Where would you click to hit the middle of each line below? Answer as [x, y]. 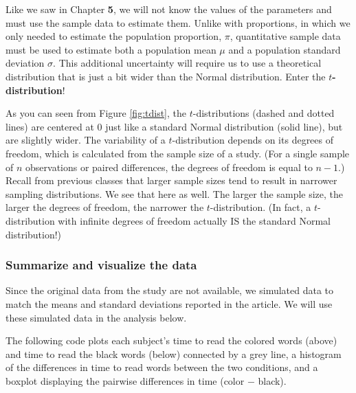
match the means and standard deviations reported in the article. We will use [169, 303]
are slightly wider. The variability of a [86, 140]
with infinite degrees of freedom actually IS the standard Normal [194, 220]
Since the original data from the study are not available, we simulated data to [170, 290]
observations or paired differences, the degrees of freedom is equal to [169, 167]
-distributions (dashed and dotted [264, 113]
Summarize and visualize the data [101, 265]
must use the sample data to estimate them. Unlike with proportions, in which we [178, 22]
